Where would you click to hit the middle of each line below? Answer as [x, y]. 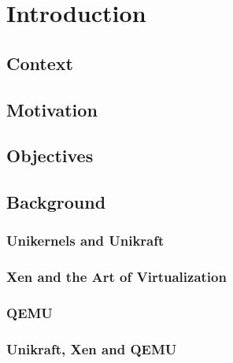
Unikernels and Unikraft [85, 241]
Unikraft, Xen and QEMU [92, 348]
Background [56, 202]
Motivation [52, 109]
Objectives [50, 156]
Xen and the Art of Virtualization [116, 277]
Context [40, 63]
